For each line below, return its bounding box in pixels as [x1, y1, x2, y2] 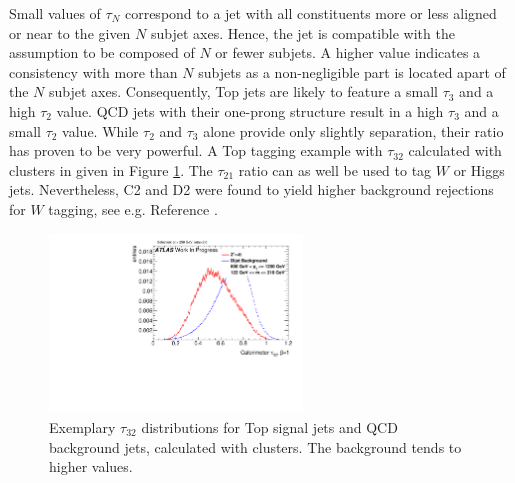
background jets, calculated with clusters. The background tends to [49, 436, 462, 457]
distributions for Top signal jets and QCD [141, 416, 398, 437]
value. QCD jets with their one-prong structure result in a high [56, 100, 444, 121]
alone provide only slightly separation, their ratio [203, 120, 504, 141]
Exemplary [49, 416, 116, 437]
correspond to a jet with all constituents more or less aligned [124, 3, 497, 23]
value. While [62, 120, 139, 141]
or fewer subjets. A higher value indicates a [215, 42, 481, 63]
